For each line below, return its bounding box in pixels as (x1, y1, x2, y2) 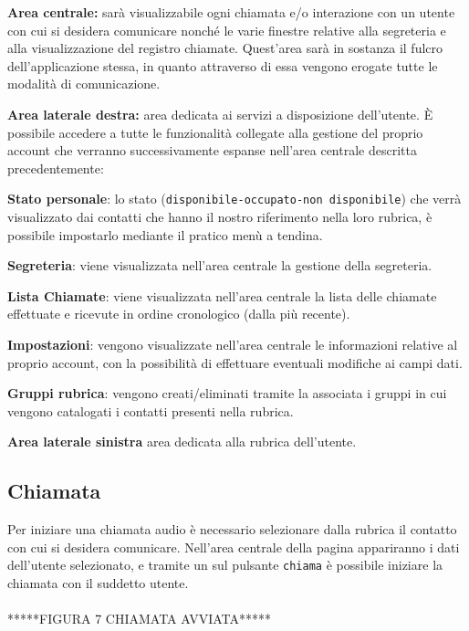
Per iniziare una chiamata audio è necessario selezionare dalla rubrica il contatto (7, 520, 457, 539)
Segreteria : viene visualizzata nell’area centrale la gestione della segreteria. (7, 256, 433, 275)
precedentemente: (7, 158, 104, 177)
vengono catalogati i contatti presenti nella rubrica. (7, 401, 294, 420)
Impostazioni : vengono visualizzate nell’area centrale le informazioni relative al (7, 334, 458, 353)
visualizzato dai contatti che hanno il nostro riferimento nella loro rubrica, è (7, 207, 433, 226)
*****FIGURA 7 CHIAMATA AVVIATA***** (7, 609, 272, 628)
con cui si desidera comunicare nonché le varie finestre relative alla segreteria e (7, 20, 446, 39)
